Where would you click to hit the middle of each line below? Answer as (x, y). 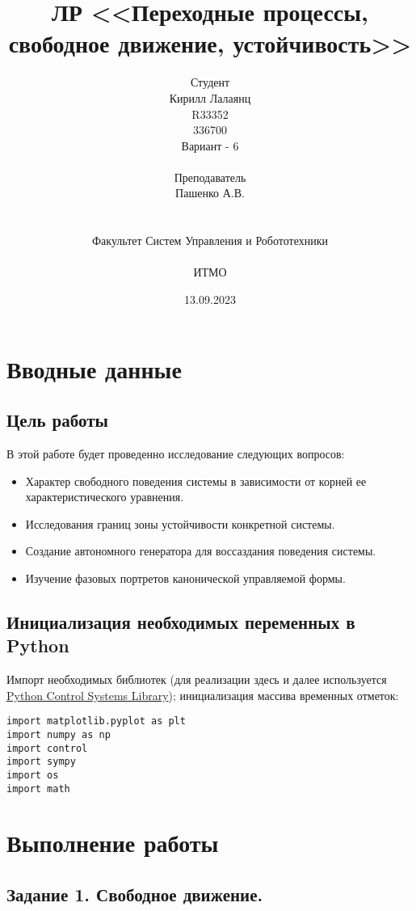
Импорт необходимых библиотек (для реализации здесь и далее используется (197, 679)
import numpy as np (59, 735)
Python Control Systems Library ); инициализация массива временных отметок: (203, 695)
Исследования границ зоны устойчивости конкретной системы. (180, 523)
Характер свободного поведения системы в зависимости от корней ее (196, 481)
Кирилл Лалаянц (210, 97)
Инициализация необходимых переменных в (181, 621)
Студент (210, 82)
